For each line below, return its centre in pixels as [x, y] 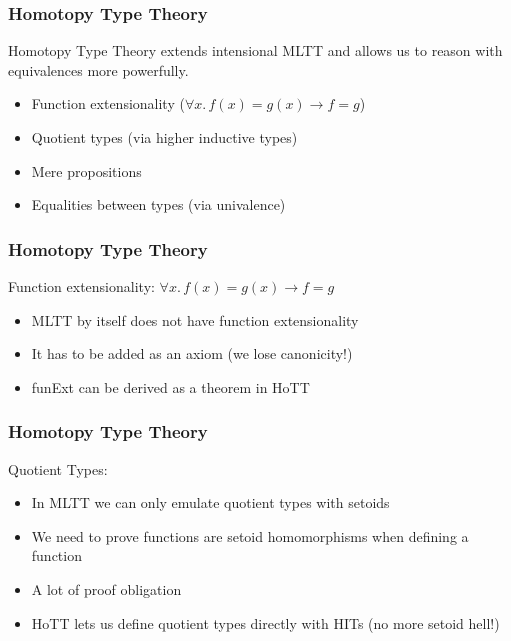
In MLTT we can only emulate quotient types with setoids [210, 502]
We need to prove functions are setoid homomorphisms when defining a [250, 535]
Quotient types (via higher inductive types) [164, 137]
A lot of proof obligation [106, 588]
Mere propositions [86, 170]
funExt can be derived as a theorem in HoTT [170, 386]
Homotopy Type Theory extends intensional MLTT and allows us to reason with [255, 50]
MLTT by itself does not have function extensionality [195, 319]
